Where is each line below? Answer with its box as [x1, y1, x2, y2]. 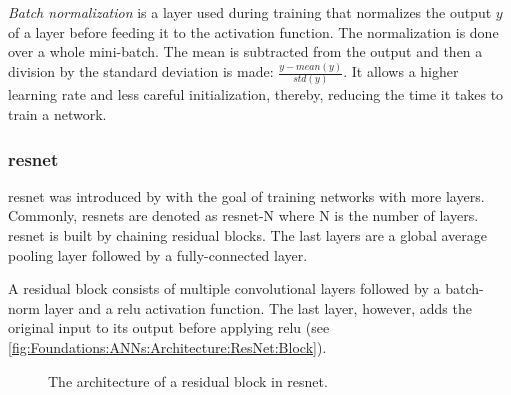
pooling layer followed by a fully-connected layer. [8, 244, 308, 265]
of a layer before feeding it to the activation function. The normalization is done [8, 21, 499, 42]
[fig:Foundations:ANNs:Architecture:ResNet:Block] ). [8, 336, 327, 357]
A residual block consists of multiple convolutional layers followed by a [8, 278, 441, 299]
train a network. [8, 104, 107, 124]
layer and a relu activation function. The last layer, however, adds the [44, 297, 472, 318]
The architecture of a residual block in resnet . [48, 370, 328, 391]
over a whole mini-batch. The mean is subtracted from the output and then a [8, 41, 483, 62]
